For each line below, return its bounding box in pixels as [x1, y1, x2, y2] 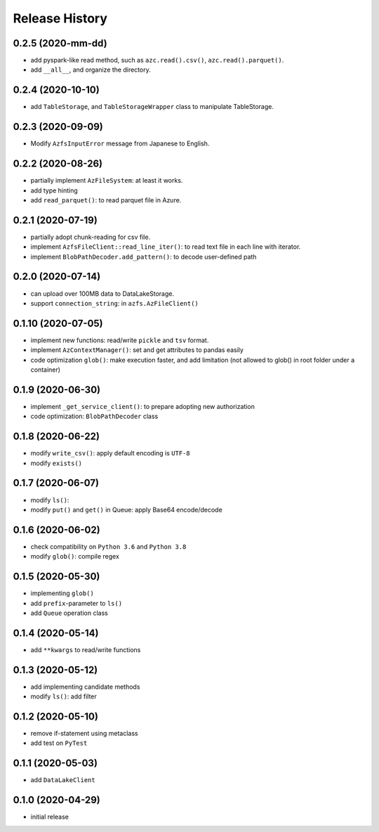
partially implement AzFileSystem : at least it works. [30, 176, 183, 185]
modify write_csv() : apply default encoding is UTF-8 [30, 449, 190, 457]
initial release [30, 812, 69, 821]
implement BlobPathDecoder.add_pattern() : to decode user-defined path [30, 252, 257, 261]
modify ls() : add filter [30, 692, 98, 701]
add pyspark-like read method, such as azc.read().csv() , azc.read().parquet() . [30, 56, 284, 65]
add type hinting [30, 186, 79, 195]
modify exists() [30, 459, 83, 467]
